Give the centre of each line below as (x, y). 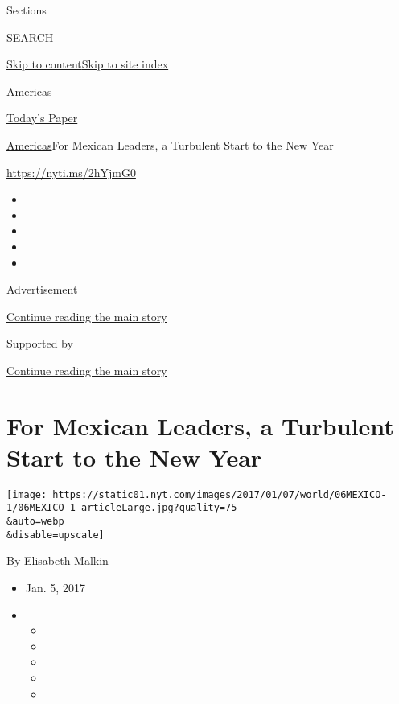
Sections (27, 10)
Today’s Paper (42, 118)
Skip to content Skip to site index (88, 64)
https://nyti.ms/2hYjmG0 (71, 172)
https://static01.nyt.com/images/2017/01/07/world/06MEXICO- (220, 494)
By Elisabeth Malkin (58, 560)
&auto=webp (35, 522)
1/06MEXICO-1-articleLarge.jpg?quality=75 (122, 508)
